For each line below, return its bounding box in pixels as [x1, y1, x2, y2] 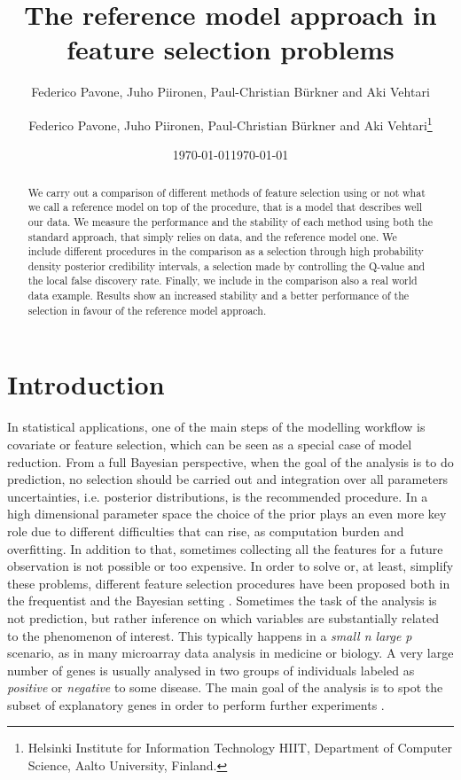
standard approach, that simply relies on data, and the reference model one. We [27, 229, 397, 244]
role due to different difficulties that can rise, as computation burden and [7, 521, 404, 540]
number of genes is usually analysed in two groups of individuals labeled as [7, 660, 415, 679]
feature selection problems [66, 31, 395, 67]
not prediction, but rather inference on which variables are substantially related [7, 608, 440, 627]
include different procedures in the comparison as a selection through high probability [27, 244, 424, 259]
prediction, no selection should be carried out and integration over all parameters [7, 470, 449, 488]
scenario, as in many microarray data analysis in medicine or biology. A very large [7, 643, 454, 662]
